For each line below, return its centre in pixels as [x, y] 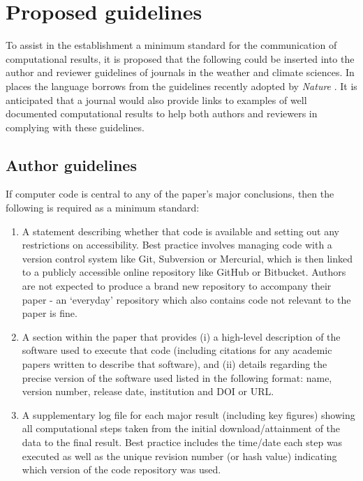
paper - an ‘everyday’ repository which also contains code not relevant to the [186, 299]
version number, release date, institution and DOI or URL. [148, 391]
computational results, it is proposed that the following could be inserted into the [180, 58]
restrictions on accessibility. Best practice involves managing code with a [177, 245]
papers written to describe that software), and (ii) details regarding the [175, 364]
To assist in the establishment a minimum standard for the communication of [171, 45]
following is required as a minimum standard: [103, 208]
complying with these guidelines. [75, 127]
